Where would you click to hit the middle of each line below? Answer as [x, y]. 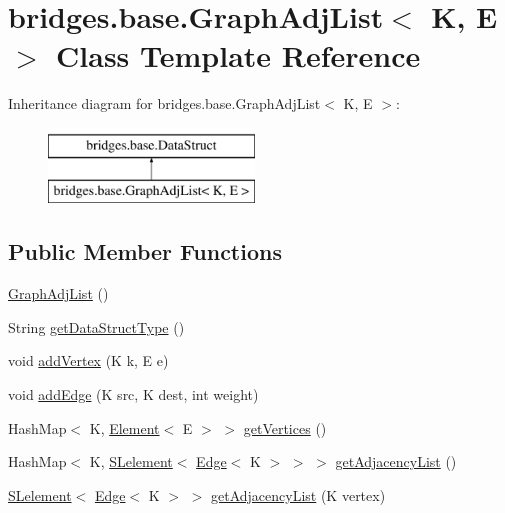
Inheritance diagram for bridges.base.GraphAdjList [164, 103]
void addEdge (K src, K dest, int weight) [133, 394]
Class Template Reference [238, 55]
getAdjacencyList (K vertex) [298, 494]
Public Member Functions [145, 251]
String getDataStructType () [96, 326]
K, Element [124, 427]
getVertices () [285, 427]
